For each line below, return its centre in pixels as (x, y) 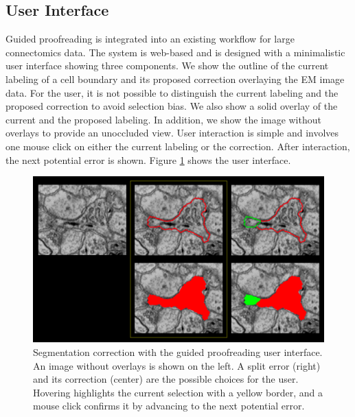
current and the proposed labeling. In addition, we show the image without (163, 119)
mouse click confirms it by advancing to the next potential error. (169, 406)
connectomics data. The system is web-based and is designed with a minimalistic (175, 52)
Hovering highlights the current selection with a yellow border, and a (178, 392)
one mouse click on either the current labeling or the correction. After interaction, (178, 146)
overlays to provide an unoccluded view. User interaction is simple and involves (172, 133)
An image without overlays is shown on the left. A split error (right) (177, 365)
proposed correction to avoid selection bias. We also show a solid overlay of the (172, 106)
